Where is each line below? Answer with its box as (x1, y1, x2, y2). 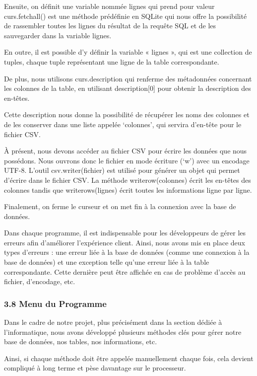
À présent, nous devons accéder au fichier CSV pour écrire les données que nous (4, 146, 247, 156)
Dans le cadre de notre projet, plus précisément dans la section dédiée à (4, 317, 222, 327)
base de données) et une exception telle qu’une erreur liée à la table (4, 257, 209, 267)
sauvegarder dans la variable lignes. (4, 30, 112, 40)
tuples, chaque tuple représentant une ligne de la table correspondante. (4, 56, 219, 67)
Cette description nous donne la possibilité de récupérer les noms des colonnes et (4, 109, 250, 120)
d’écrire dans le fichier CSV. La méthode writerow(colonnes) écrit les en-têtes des (4, 174, 251, 185)
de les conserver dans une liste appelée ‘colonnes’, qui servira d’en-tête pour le (4, 119, 242, 129)
